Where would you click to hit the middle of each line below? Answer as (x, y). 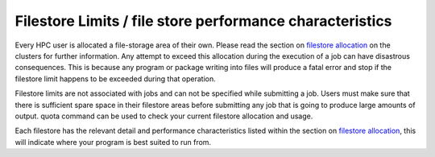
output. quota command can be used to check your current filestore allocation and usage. (164, 116)
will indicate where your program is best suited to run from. (113, 142)
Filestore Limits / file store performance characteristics (203, 21)
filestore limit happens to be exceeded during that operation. (116, 78)
